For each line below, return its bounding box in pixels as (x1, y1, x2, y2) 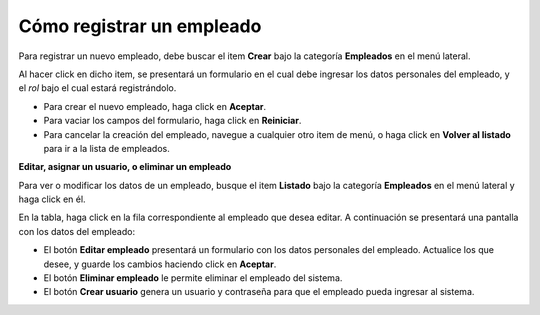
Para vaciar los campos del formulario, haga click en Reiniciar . (43, 115, 302, 127)
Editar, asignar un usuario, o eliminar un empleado (18, 161, 232, 173)
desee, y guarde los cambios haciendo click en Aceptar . (43, 258, 277, 270)
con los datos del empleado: (18, 225, 135, 237)
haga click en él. (18, 193, 86, 205)
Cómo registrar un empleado (18, 15, 262, 37)
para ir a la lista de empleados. (43, 142, 170, 154)
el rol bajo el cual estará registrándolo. (18, 82, 177, 94)
